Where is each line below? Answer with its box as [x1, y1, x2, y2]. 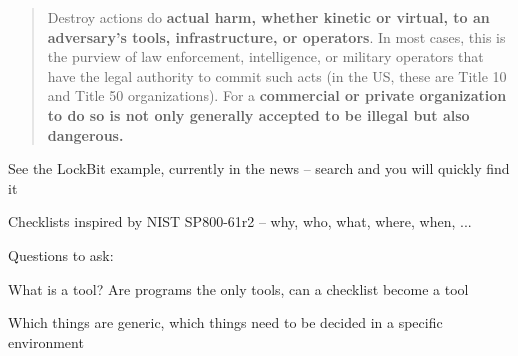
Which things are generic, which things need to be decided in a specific [8, 312, 443, 333]
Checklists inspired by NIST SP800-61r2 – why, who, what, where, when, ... [8, 211, 472, 232]
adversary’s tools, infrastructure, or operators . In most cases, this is [47, 26, 506, 47]
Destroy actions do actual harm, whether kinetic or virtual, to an [47, 7, 490, 27]
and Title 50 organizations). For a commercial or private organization [47, 85, 507, 106]
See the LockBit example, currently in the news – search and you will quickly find [8, 158, 510, 179]
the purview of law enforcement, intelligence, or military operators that [47, 46, 484, 67]
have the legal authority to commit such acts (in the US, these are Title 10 [47, 65, 507, 86]
